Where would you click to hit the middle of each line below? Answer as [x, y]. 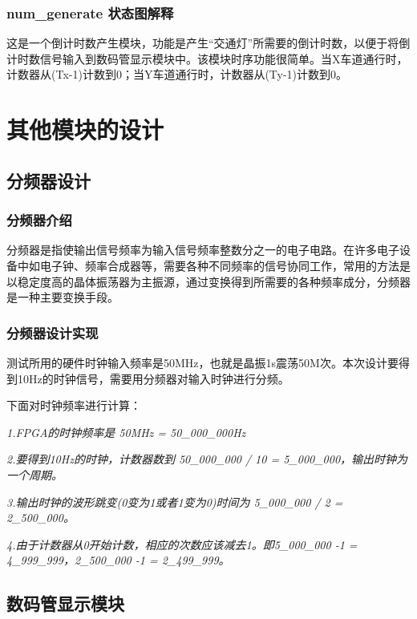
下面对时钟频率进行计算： [74, 405]
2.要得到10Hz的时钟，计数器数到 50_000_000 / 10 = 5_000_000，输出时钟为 [207, 459]
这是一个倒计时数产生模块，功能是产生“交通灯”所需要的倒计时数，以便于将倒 [208, 43]
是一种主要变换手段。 [63, 297]
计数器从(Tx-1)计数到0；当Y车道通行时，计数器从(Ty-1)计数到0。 [177, 74]
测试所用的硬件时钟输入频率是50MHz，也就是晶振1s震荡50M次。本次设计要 [202, 362]
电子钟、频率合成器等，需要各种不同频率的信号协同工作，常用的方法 [219, 265]
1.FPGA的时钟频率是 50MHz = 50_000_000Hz [126, 432]
